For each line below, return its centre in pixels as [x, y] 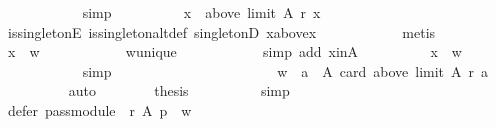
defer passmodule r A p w [99, 109]
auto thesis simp [179, 90]
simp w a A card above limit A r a [285, 70]
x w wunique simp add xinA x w [234, 51]
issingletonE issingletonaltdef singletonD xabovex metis [221, 31]
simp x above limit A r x [201, 12]
